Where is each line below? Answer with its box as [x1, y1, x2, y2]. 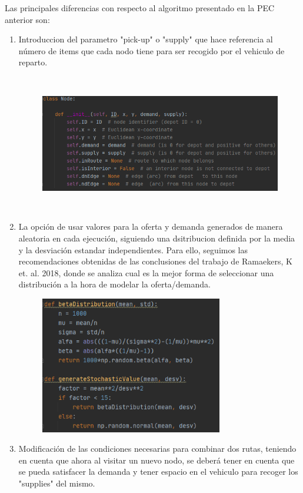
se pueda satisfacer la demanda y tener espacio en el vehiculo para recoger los [18, 465, 298, 478]
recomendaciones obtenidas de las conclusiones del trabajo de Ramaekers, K [18, 255, 292, 267]
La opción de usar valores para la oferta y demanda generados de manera [18, 220, 283, 233]
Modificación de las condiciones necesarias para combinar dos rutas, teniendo [18, 442, 297, 455]
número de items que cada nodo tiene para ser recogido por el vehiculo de [18, 44, 285, 57]
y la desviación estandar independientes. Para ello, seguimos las [18, 243, 248, 256]
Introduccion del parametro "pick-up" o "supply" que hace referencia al [18, 33, 273, 45]
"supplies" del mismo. [18, 477, 95, 489]
